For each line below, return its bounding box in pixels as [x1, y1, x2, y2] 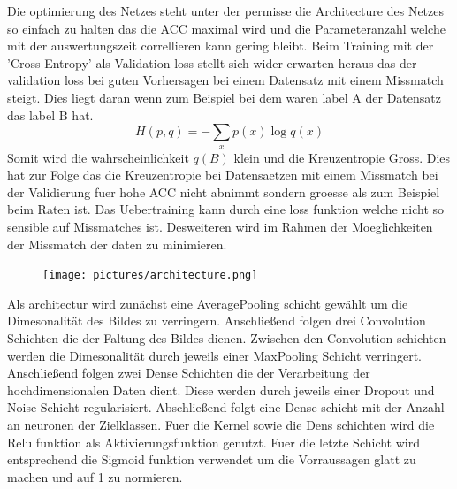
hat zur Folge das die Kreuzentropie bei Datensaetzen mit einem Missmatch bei [7, 165, 438, 184]
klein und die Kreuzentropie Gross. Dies [233, 148, 451, 166]
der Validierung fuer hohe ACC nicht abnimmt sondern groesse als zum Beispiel [7, 182, 440, 201]
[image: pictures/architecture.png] [42, 269, 258, 282]
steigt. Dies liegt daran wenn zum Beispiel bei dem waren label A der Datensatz [7, 88, 441, 106]
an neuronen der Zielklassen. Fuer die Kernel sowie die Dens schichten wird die [7, 415, 435, 433]
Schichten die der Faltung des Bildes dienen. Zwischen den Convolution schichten [7, 328, 446, 347]
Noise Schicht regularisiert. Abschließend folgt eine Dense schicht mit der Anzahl [7, 398, 445, 416]
